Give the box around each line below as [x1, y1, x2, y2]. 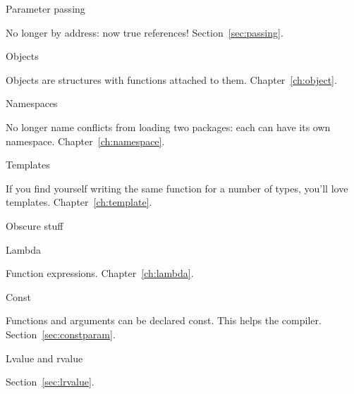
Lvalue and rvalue [6, 350, 83, 365]
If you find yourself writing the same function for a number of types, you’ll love [6, 180, 348, 195]
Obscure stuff [6, 218, 63, 233]
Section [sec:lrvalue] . [6, 374, 94, 389]
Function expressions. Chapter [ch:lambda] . [6, 266, 194, 281]
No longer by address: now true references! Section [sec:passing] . [6, 25, 283, 39]
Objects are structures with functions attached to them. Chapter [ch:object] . [6, 72, 337, 87]
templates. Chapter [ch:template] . [6, 195, 152, 209]
